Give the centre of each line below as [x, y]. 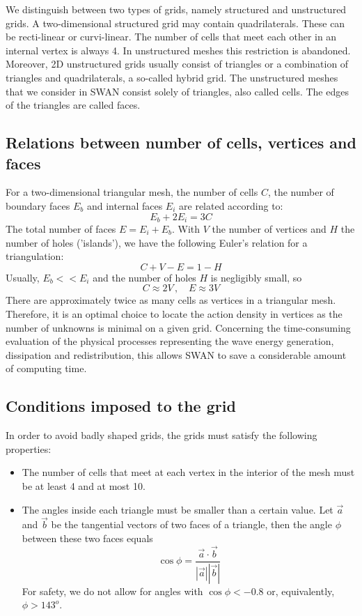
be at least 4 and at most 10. [84, 485]
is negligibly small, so [256, 277]
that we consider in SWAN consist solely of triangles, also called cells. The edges [177, 91]
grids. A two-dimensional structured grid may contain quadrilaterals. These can [175, 23]
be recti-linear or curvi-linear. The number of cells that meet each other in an [171, 37]
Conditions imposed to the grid [121, 406]
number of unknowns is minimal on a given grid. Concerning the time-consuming [178, 327]
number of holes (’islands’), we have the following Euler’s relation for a [157, 242]
